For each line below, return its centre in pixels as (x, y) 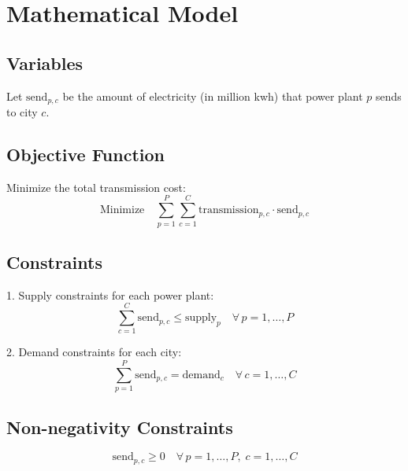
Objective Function (86, 155)
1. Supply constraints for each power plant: (110, 294)
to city (22, 112)
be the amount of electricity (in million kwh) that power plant (213, 96)
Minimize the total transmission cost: (96, 187)
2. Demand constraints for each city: (94, 352)
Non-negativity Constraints (120, 427)
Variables (45, 63)
